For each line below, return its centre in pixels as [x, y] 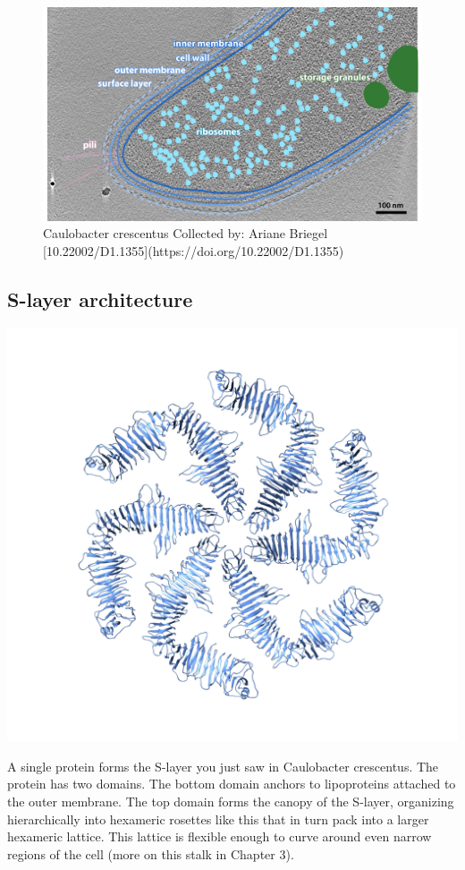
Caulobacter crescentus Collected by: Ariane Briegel [186, 233]
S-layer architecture [100, 299]
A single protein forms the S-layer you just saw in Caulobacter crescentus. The [223, 766]
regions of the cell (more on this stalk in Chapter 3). [151, 853]
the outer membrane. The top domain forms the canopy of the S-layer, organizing [231, 801]
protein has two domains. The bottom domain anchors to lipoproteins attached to [232, 784]
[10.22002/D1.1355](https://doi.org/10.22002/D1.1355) [194, 250]
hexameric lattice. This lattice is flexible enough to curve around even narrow [220, 836]
